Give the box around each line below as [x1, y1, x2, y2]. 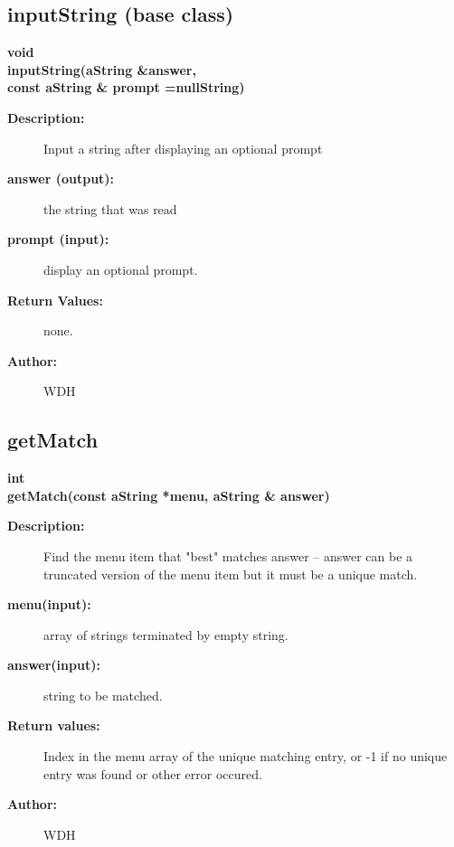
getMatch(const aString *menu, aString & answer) [7, 485, 330, 504]
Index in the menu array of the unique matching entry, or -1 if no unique [43, 747, 448, 766]
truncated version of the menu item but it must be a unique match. [43, 564, 418, 583]
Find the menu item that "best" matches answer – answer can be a [43, 546, 413, 565]
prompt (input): [7, 230, 109, 249]
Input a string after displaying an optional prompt [43, 138, 323, 157]
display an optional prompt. [43, 259, 198, 278]
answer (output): [7, 169, 115, 188]
